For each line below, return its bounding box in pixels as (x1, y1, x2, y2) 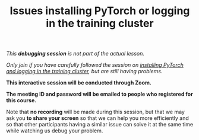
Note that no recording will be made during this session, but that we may (6, 108, 185, 116)
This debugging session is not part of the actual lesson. (6, 50, 144, 57)
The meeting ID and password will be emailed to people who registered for (6, 90, 193, 98)
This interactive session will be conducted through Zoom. (6, 79, 151, 86)
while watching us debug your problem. (6, 127, 103, 134)
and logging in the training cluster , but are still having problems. (6, 68, 163, 75)
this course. (6, 97, 37, 104)
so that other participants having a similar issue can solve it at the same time (6, 121, 194, 128)
